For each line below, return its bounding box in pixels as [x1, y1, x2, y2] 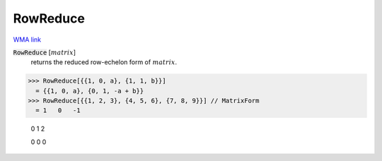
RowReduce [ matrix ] [13, 48, 76, 56]
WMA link [13, 35, 42, 44]
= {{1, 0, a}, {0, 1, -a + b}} [35, 87, 144, 95]
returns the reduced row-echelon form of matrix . [30, 58, 178, 66]
